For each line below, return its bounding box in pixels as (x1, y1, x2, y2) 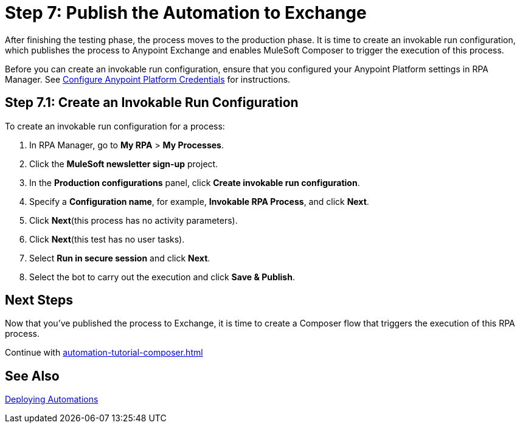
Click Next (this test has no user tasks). (29, 233, 185, 244)
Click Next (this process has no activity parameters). (29, 215, 238, 226)
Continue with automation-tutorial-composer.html (5, 347, 203, 358)
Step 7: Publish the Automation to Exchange (5, 2, 367, 23)
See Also (5, 368, 60, 384)
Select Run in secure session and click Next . (29, 252, 210, 263)
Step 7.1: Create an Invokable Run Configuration (5, 95, 299, 111)
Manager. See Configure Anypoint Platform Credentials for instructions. (5, 74, 291, 85)
